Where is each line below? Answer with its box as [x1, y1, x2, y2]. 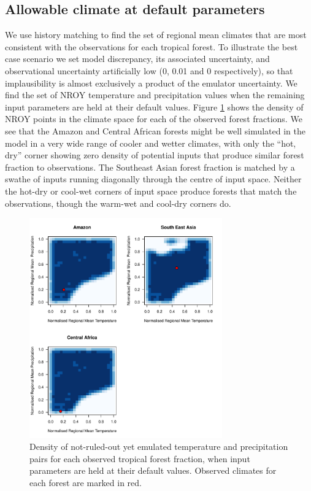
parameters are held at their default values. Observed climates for [29, 464, 277, 477]
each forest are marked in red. [29, 476, 142, 489]
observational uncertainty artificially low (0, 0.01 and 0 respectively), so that [5, 64, 293, 77]
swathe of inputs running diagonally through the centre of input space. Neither [5, 172, 302, 185]
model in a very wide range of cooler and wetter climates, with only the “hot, [5, 136, 296, 149]
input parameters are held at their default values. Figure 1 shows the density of [5, 100, 304, 113]
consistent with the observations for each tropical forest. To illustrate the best [5, 40, 298, 53]
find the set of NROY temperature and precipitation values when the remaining [5, 88, 305, 101]
